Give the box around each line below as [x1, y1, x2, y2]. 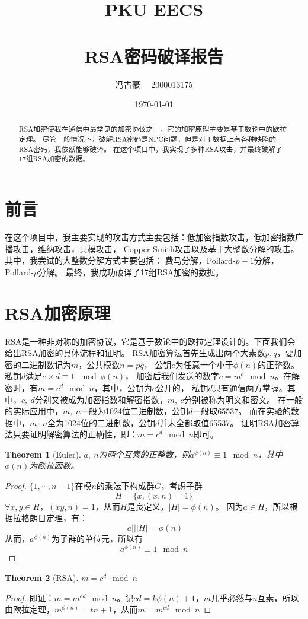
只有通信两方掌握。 [212, 381, 287, 393]
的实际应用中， [5, 405, 63, 417]
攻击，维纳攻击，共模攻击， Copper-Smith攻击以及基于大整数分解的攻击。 [12, 242, 299, 255]
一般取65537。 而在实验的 [192, 405, 291, 417]
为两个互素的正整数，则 [98, 447, 190, 460]
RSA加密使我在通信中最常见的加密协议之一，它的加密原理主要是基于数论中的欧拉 [18, 124, 287, 134]
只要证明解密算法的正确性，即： [12, 428, 137, 440]
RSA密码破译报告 [84, 43, 224, 68]
